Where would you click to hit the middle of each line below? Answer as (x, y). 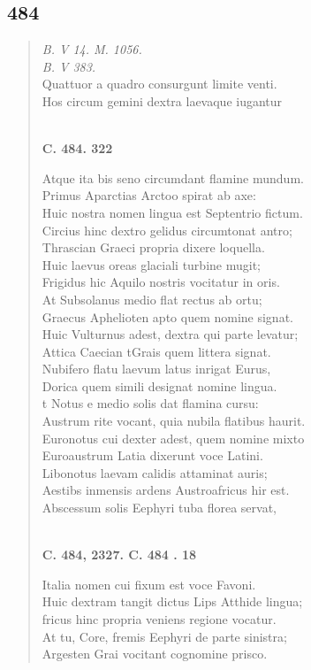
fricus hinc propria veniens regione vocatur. (159, 619)
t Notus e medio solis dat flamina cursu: (150, 403)
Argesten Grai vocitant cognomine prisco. (155, 654)
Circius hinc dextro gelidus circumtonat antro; (167, 230)
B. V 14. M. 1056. (92, 49)
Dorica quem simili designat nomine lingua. (159, 385)
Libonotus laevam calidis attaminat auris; (155, 472)
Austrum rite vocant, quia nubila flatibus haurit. (174, 421)
